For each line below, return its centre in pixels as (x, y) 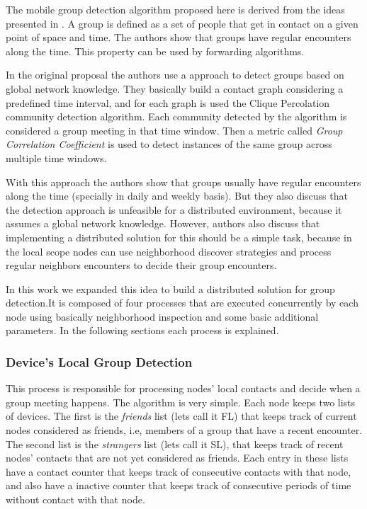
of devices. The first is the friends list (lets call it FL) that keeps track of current (181, 416)
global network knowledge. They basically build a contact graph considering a (175, 88)
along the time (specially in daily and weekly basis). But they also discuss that (177, 196)
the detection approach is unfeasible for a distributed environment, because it (174, 209)
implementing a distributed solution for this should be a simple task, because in (179, 237)
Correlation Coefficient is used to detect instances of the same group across (169, 144)
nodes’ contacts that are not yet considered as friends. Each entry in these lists (177, 458)
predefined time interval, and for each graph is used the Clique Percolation (168, 102)
